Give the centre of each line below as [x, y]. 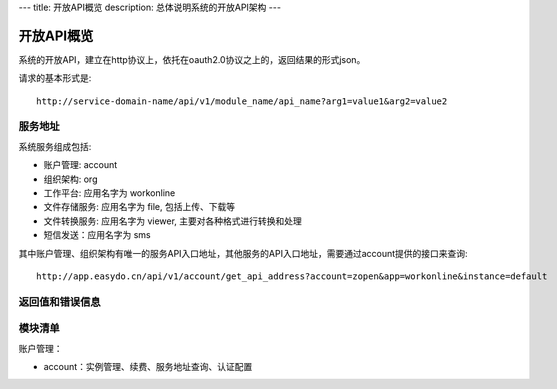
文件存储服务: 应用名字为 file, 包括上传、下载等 [139, 207]
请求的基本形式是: [55, 78]
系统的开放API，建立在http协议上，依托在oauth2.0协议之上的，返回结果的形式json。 [192, 59]
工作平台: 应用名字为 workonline [109, 193]
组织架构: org [70, 179]
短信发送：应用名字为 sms [97, 235]
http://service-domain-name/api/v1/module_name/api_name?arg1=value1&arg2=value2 [242, 101]
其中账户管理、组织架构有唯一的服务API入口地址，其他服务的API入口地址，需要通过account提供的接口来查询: [243, 253]
